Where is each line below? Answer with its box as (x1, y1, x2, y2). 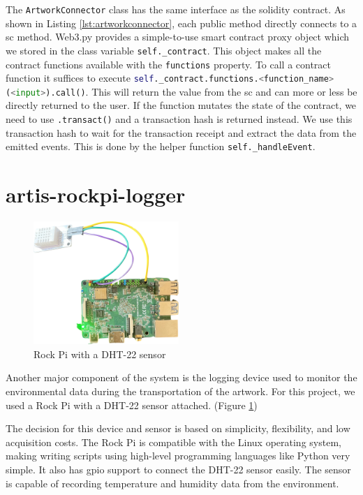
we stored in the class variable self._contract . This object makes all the (6, 43, 322, 57)
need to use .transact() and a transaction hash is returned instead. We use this (6, 112, 353, 126)
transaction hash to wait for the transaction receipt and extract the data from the (6, 125, 357, 140)
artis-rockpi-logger (6, 180, 186, 209)
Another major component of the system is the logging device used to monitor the (6, 370, 357, 385)
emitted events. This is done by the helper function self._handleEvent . (6, 139, 316, 154)
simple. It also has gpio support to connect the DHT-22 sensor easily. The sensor (6, 461, 351, 476)
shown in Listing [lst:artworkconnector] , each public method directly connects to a (6, 15, 357, 30)
